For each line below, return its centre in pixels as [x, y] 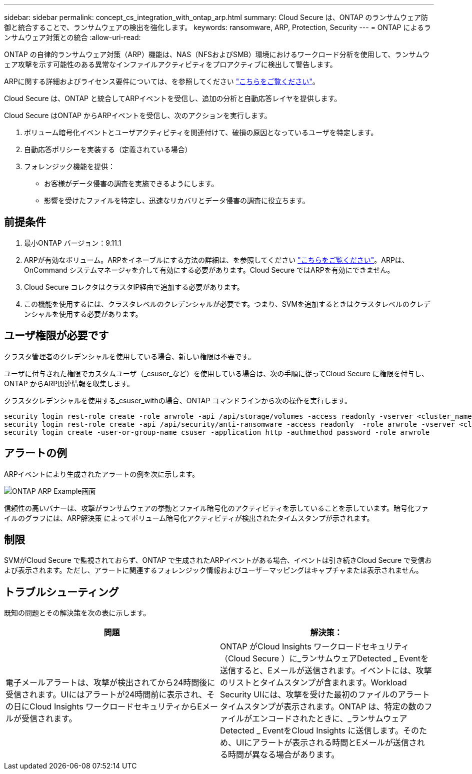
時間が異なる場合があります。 [284, 755]
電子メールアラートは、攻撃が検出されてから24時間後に [110, 683]
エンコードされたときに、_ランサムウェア [330, 719]
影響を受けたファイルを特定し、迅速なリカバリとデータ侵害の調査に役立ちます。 [177, 200]
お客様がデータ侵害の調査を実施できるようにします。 [131, 183]
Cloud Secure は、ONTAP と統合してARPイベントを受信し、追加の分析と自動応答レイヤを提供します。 [173, 98]
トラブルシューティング [61, 592]
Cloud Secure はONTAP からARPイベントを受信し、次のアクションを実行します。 [138, 115]
